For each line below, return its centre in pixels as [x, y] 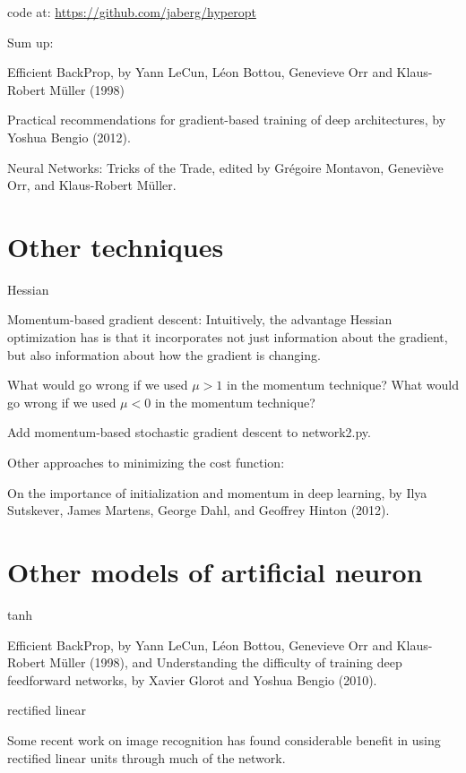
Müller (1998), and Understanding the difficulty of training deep [226, 662]
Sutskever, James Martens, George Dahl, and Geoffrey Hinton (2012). [198, 510]
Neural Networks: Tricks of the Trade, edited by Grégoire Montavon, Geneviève [225, 167]
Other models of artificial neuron [215, 571]
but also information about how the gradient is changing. [164, 354]
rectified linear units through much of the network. [147, 757]
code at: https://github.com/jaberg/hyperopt [132, 12]
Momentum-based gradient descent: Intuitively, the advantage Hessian [200, 319]
